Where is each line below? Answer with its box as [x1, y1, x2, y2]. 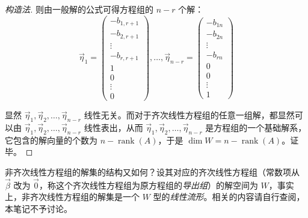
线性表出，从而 [84, 121, 143, 134]
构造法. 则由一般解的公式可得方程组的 [5, 3, 153, 15]
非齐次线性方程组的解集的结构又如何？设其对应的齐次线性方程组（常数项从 [5, 166, 300, 178]
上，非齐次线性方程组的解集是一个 [5, 190, 140, 203]
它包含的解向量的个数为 [5, 133, 97, 146]
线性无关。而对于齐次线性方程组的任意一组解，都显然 [84, 109, 295, 121]
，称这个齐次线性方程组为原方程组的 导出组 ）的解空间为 [38, 178, 258, 191]
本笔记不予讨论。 [5, 202, 72, 215]
